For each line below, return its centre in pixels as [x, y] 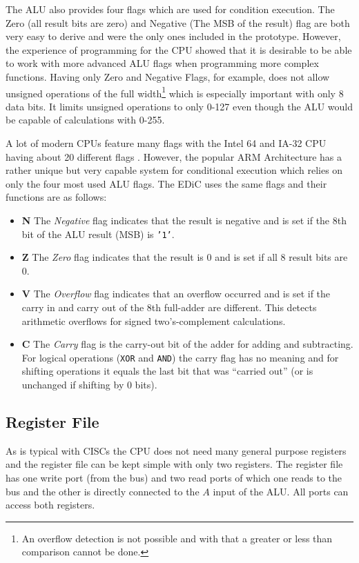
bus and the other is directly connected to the [103, 491]
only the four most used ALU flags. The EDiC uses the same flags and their [166, 183]
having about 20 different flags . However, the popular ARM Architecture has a [174, 156]
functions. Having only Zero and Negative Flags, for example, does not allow [168, 76]
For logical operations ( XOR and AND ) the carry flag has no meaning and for [180, 357]
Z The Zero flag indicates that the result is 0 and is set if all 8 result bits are [185, 257]
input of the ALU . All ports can [281, 491]
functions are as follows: [56, 197]
